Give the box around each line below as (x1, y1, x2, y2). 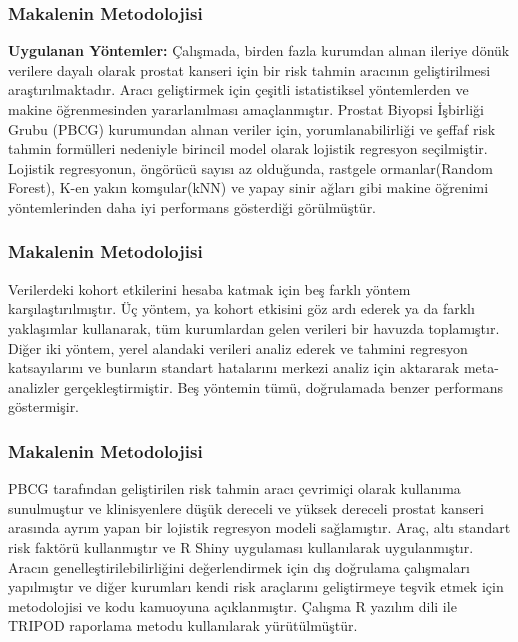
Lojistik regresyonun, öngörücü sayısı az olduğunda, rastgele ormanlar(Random (8, 157, 493, 178)
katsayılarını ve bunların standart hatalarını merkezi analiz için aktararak (8, 357, 460, 378)
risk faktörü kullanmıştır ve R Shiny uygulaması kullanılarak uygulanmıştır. (8, 536, 474, 557)
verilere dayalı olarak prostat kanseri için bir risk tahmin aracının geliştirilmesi (8, 59, 491, 80)
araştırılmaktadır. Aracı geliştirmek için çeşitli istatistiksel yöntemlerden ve (8, 79, 469, 100)
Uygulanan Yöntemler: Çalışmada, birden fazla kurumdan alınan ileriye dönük (8, 40, 510, 61)
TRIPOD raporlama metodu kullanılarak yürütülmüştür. (8, 615, 358, 636)
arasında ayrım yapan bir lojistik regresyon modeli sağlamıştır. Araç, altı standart (8, 517, 511, 538)
